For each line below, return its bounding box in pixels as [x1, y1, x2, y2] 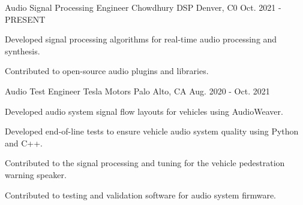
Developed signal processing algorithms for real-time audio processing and [5, 33, 277, 45]
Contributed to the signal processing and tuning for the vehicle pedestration [5, 157, 285, 169]
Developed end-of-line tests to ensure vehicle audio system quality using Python [5, 125, 299, 137]
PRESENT [5, 13, 46, 25]
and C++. [5, 136, 43, 149]
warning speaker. [5, 168, 67, 180]
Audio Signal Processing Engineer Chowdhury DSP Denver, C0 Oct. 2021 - [5, 1, 281, 13]
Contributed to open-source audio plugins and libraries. [5, 65, 209, 77]
